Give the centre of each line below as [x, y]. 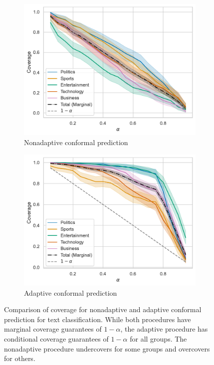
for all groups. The [158, 338]
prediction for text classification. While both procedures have [98, 319]
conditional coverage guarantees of [56, 338]
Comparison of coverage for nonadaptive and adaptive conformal [103, 309]
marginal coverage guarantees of [53, 329]
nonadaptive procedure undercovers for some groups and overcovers [107, 348]
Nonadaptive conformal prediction [76, 142]
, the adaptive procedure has [164, 329]
